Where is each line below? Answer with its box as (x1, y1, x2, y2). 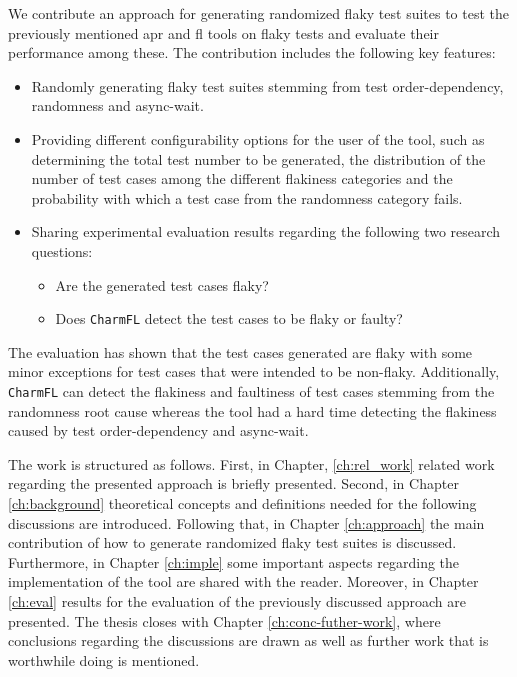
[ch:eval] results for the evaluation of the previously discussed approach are (8, 590, 466, 611)
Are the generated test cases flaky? (55, 274, 269, 295)
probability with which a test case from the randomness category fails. (31, 187, 463, 208)
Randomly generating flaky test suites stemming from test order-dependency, (31, 75, 504, 96)
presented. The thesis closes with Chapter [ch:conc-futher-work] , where (8, 610, 441, 631)
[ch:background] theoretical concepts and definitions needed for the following (8, 493, 477, 513)
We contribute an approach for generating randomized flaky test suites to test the (8, 3, 510, 23)
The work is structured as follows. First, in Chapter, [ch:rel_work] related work (8, 453, 495, 474)
